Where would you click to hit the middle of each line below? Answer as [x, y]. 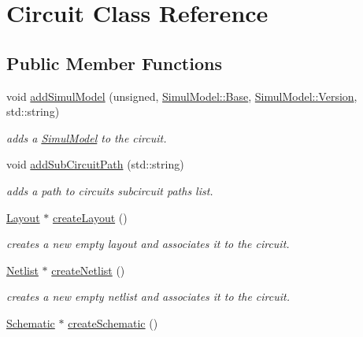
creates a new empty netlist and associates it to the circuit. [148, 296]
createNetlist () [88, 270]
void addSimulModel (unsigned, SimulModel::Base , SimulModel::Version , [182, 96]
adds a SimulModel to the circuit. [87, 137]
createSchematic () [113, 322]
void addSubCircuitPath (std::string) [95, 164]
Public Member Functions [114, 63]
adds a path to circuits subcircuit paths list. [110, 190]
